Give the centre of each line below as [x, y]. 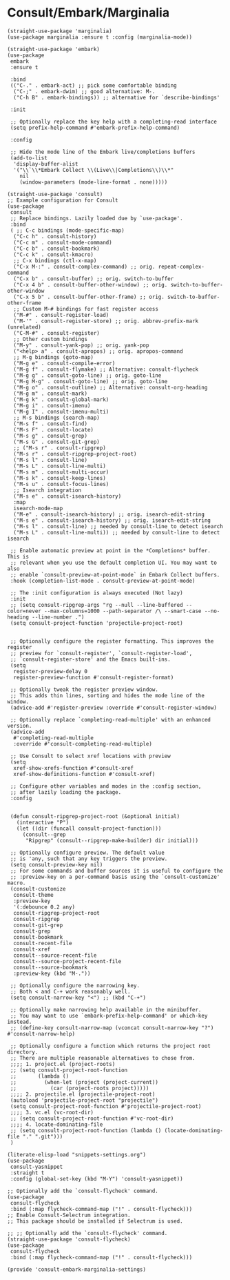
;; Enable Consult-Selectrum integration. [69, 1215]
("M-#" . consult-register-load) [61, 315]
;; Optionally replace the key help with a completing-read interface [113, 122]
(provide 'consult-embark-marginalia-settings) [77, 1269]
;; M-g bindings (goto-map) [54, 357]
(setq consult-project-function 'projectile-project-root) [97, 623]
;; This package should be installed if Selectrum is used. [95, 1221]
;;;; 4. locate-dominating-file [56, 1124]
